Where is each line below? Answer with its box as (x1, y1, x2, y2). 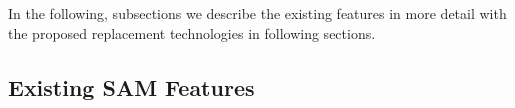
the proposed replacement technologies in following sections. (8, 22, 376, 43)
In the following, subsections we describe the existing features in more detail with (8, 3, 507, 23)
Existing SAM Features (8, 71, 255, 102)
